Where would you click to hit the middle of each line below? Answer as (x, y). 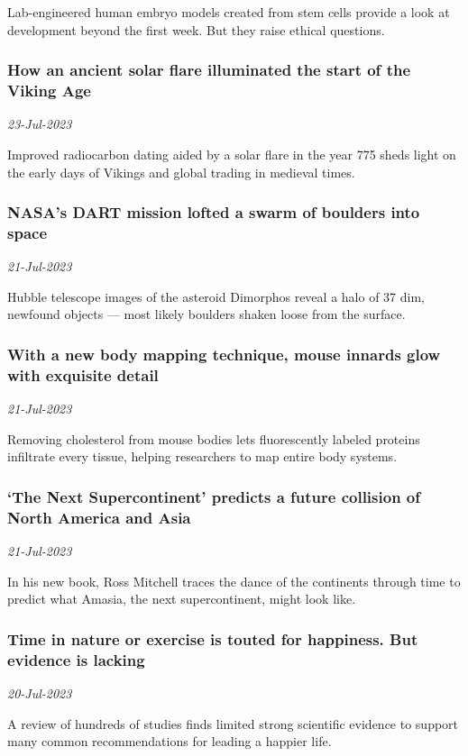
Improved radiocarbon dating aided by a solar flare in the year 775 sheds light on (232, 154)
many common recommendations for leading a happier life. (170, 741)
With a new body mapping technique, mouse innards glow (224, 354)
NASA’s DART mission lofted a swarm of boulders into (214, 212)
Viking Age (49, 91)
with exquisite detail (83, 374)
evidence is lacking (76, 659)
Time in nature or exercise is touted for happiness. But (213, 638)
